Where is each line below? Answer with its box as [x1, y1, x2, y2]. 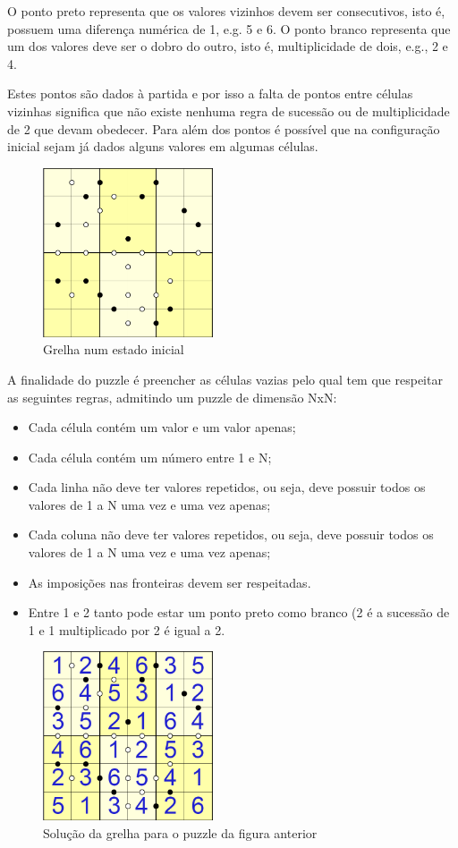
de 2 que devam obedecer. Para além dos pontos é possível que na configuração [7, 119, 440, 138]
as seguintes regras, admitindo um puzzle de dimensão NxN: [7, 387, 337, 406]
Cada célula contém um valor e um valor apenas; [28, 418, 296, 437]
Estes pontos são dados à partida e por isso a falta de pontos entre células [7, 84, 413, 103]
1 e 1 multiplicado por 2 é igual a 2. [28, 620, 225, 639]
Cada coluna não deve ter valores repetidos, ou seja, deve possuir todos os [28, 525, 434, 544]
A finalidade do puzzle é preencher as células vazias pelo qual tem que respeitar [7, 369, 443, 388]
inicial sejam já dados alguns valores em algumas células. [7, 137, 318, 156]
